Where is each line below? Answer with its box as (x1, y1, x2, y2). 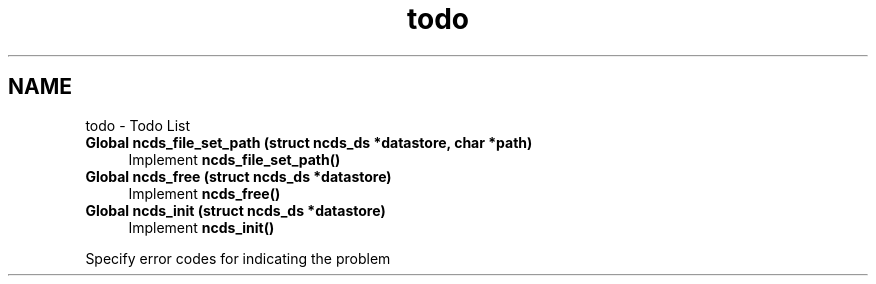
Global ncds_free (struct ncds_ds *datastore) (85, 167, 392, 185)
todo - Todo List (85, 116, 191, 134)
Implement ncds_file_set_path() (128, 150, 341, 168)
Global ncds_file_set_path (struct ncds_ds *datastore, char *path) (85, 133, 533, 151)
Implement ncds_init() (128, 218, 275, 236)
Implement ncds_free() (128, 184, 281, 202)
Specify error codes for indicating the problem (85, 249, 391, 267)
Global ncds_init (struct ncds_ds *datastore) (85, 201, 386, 219)
